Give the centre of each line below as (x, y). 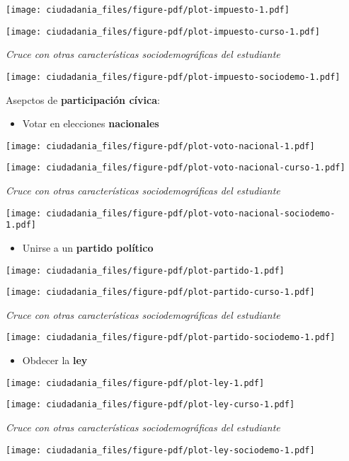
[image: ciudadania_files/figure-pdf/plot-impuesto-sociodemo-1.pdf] (173, 77)
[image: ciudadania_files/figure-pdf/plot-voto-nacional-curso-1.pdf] (176, 168)
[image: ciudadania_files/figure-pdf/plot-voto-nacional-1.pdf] (160, 146)
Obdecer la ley (55, 360)
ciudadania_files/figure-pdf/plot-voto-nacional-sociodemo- (191, 213)
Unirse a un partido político (88, 247)
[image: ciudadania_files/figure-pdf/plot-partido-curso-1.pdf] (160, 292)
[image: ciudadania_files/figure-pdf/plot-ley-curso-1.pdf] (150, 405)
